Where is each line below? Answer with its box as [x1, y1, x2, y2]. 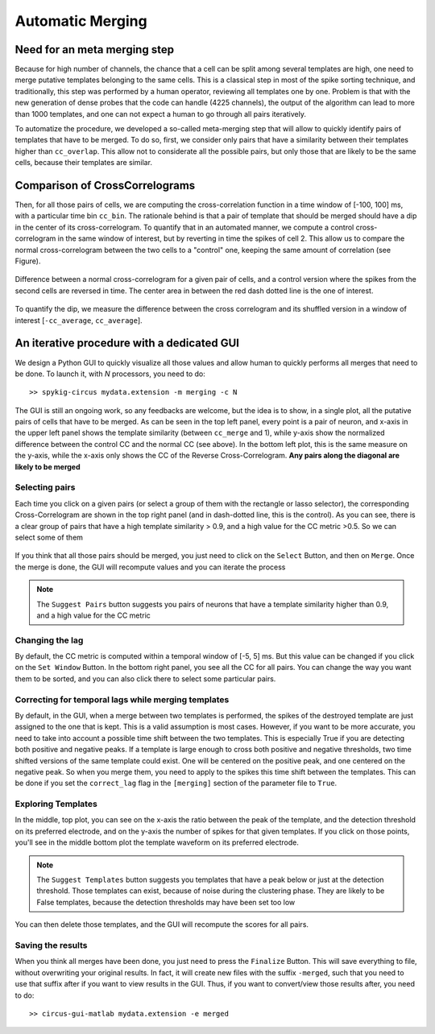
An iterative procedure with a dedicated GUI [14, 337, 239, 350]
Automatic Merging [14, 12, 148, 30]
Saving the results [14, 939, 88, 950]
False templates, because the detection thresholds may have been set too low [36, 897, 296, 907]
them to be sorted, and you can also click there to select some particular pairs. [14, 673, 276, 684]
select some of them [14, 532, 84, 542]
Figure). [14, 256, 41, 266]
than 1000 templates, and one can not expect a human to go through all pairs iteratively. [14, 109, 306, 118]
